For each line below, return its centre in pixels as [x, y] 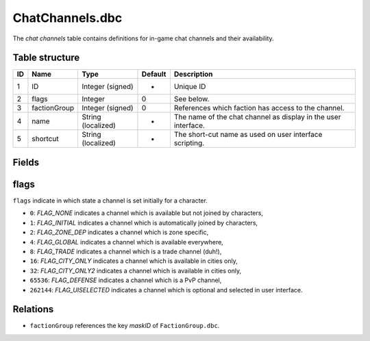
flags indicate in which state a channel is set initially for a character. [110, 200]
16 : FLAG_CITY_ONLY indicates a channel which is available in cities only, [134, 261]
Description [193, 74]
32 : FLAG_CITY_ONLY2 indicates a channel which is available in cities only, [136, 270]
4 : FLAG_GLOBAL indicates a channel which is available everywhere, [127, 242]
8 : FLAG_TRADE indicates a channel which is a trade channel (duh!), [126, 251]
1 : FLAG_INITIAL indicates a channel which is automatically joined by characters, [144, 223]
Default [154, 74]
